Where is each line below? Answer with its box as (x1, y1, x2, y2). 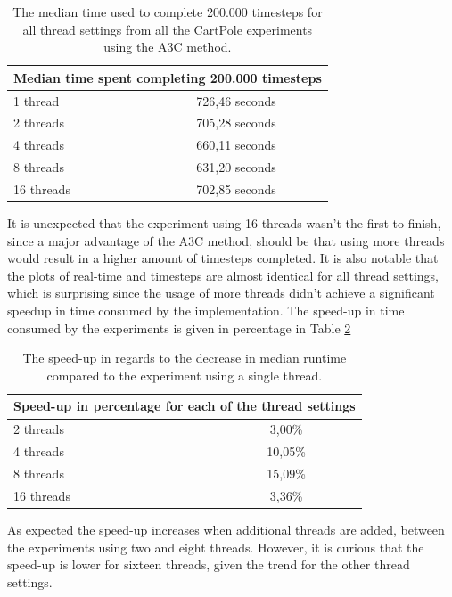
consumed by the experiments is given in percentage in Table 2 (7, 318, 351, 337)
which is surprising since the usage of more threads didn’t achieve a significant (7, 283, 435, 302)
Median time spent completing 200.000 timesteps (13, 68, 322, 86)
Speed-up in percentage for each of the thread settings (13, 397, 356, 415)
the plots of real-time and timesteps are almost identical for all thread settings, (7, 266, 439, 284)
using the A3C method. (103, 37, 232, 56)
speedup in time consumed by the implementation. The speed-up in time (7, 301, 405, 320)
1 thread (13, 91, 60, 110)
